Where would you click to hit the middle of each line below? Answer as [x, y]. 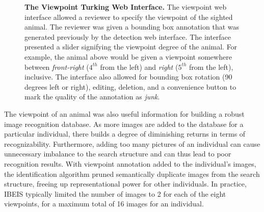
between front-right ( [57, 67]
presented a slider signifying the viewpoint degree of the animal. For [131, 47]
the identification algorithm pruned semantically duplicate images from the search [132, 174]
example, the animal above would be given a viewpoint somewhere [128, 56]
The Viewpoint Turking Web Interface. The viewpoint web [126, 7]
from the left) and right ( [139, 67]
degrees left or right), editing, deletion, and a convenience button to [130, 86]
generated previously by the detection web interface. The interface [128, 36]
